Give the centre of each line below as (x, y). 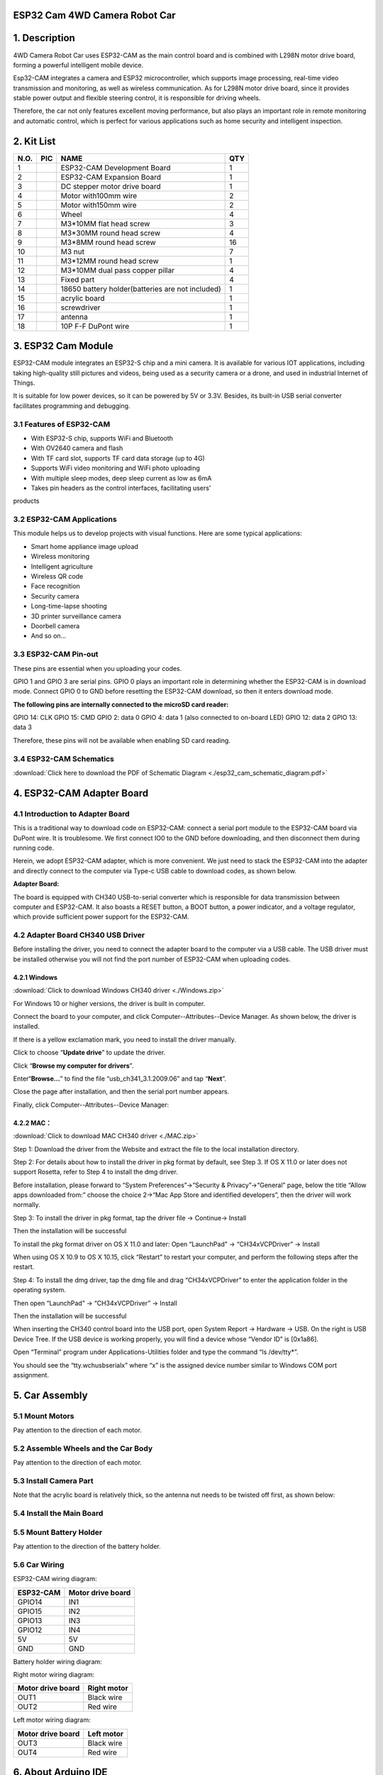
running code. (34, 848)
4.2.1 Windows (35, 977)
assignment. (31, 1375)
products (26, 501)
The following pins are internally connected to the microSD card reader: (121, 704)
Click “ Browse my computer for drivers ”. (73, 1066)
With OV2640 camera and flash (77, 448)
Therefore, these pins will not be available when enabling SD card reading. (122, 740)
